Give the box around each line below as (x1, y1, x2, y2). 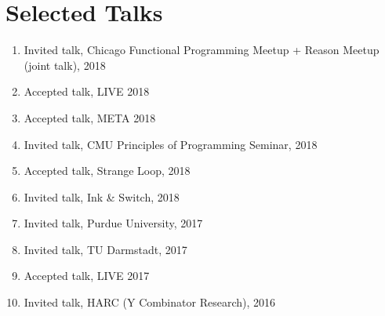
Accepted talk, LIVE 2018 (24, 83, 150, 100)
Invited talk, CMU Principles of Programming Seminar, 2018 (24, 136, 318, 152)
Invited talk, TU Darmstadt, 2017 (24, 241, 187, 257)
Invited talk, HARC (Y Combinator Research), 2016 (24, 294, 275, 311)
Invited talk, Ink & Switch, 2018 (24, 188, 180, 205)
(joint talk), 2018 (24, 56, 106, 73)
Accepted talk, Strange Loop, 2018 (24, 162, 191, 179)
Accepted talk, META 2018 (24, 109, 156, 125)
